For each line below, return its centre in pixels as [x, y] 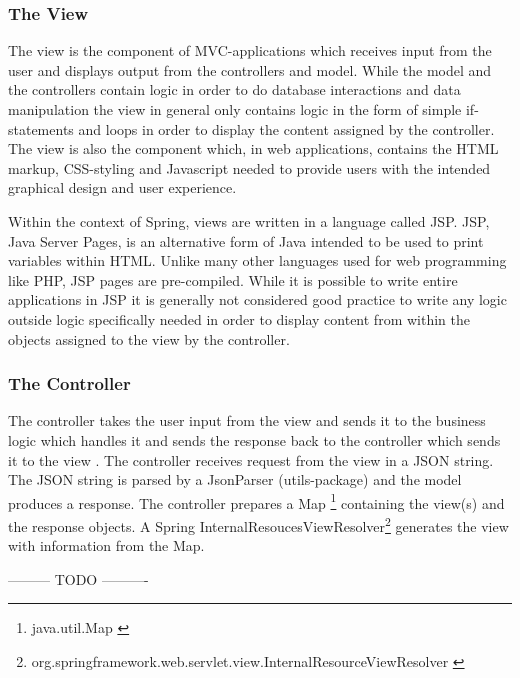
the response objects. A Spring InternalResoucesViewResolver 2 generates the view [258, 524]
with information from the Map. [106, 545]
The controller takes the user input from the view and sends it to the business [247, 420]
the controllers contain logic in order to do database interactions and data [234, 89]
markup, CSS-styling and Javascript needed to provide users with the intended [249, 167]
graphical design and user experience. [122, 187]
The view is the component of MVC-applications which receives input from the [250, 50]
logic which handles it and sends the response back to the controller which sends [254, 439]
